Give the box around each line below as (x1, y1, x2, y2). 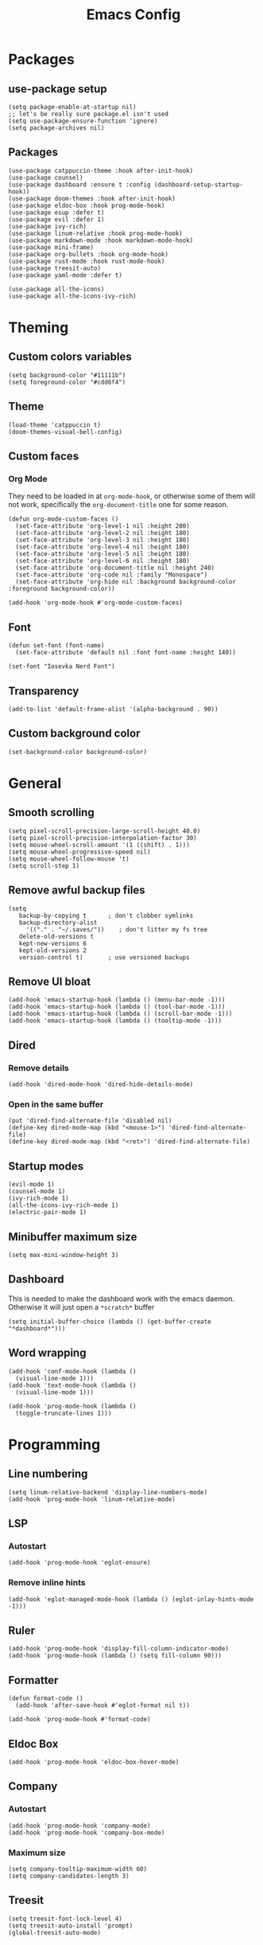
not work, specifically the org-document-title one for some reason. (8, 500, 229, 510)
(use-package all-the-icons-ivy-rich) (8, 292, 137, 300)
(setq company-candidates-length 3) (8, 1873, 130, 1881)
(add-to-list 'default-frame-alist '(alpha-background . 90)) (8, 705, 219, 713)
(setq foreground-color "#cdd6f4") (8, 378, 126, 386)
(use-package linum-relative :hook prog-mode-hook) (8, 229, 183, 237)
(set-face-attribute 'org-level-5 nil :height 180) (15, 550, 191, 558)
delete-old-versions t (18, 932, 94, 940)
